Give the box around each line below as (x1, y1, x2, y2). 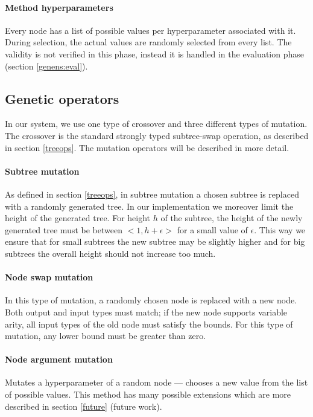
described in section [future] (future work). (5, 399, 162, 412)
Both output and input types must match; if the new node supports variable (5, 305, 288, 318)
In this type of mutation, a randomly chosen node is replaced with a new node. (5, 294, 297, 306)
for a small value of (177, 223, 248, 236)
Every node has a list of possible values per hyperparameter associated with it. (5, 24, 296, 36)
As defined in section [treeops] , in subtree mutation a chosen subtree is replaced (5, 187, 299, 200)
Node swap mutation (5, 271, 93, 283)
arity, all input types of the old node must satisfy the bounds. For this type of (5, 317, 293, 330)
